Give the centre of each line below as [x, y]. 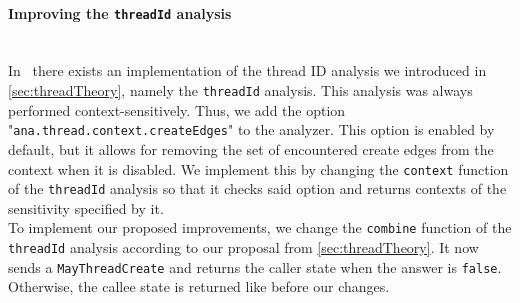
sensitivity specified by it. [86, 207]
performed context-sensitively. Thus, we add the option [177, 109]
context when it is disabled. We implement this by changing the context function [258, 168]
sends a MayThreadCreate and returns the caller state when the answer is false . [255, 266]
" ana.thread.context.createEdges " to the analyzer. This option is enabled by [251, 129]
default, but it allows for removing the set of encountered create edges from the [251, 148]
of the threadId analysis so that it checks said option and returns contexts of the [257, 188]
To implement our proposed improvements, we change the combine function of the [260, 227]
